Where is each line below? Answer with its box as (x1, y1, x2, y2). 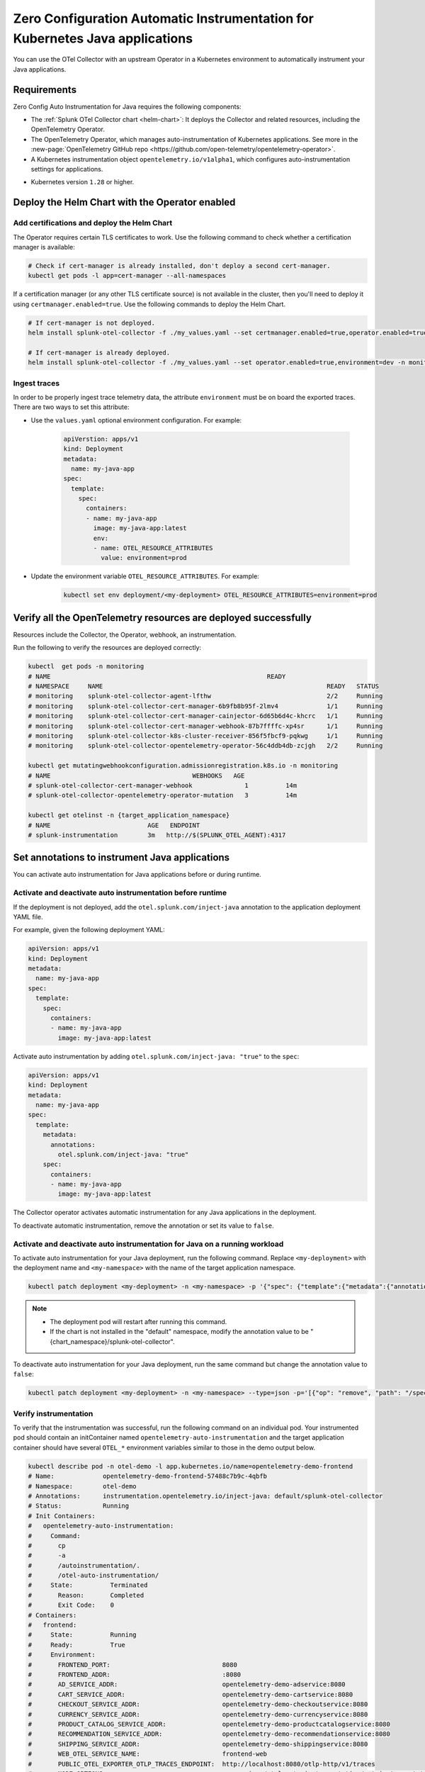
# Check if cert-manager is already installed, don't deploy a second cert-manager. (28, 262, 331, 269)
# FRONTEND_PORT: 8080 (28, 1661, 237, 1669)
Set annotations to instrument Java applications (13, 851, 230, 864)
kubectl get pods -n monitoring (28, 663, 144, 671)
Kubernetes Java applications (13, 30, 193, 46)
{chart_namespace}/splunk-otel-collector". (50, 1337, 175, 1346)
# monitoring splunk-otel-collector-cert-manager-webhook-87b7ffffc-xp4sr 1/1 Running (28, 722, 383, 730)
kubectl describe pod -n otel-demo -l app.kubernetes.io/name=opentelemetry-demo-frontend (28, 1462, 353, 1470)
